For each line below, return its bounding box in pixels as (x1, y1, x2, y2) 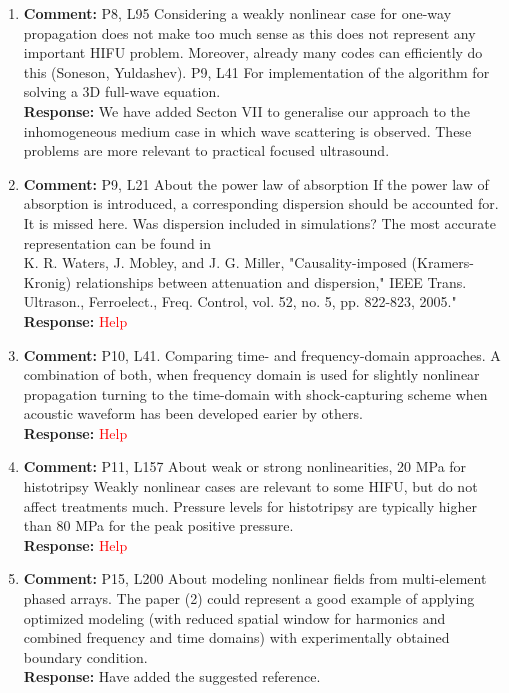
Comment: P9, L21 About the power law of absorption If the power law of (23, 173, 489, 194)
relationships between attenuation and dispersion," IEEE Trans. (75, 271, 467, 292)
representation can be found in (23, 232, 212, 253)
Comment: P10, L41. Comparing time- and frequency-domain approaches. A (23, 344, 501, 365)
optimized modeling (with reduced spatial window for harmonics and (23, 607, 446, 628)
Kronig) (23, 271, 72, 292)
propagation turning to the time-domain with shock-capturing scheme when (23, 383, 488, 404)
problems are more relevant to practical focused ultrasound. (23, 140, 390, 161)
